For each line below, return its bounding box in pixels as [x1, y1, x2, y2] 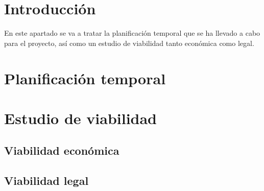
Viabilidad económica [4, 142, 119, 158]
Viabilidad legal [4, 173, 89, 188]
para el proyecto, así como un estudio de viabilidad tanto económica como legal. [4, 37, 254, 48]
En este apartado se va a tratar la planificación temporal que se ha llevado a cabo [4, 28, 260, 38]
